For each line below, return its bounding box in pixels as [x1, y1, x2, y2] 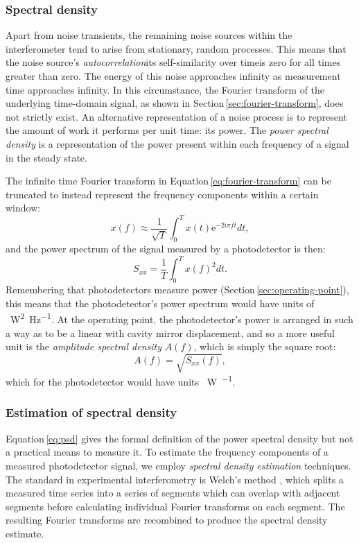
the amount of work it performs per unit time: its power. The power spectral [6, 123, 329, 137]
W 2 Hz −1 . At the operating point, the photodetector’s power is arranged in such [10, 310, 353, 326]
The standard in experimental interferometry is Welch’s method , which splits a [6, 472, 344, 486]
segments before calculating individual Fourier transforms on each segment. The [6, 499, 345, 513]
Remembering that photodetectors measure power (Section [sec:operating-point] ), [6, 282, 349, 297]
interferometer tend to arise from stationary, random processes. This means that [6, 41, 347, 55]
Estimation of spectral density [6, 404, 177, 421]
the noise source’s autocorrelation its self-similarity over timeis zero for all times [6, 55, 341, 69]
